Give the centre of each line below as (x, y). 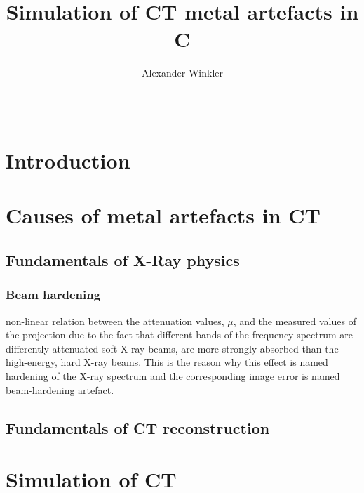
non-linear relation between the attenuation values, (115, 321)
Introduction (68, 160)
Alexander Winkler (182, 73)
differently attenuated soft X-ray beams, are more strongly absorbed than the (172, 348)
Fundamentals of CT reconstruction (138, 427)
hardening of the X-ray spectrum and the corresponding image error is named (173, 376)
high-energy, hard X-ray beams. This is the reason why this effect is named (167, 362)
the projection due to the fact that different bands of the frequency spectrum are (180, 335)
